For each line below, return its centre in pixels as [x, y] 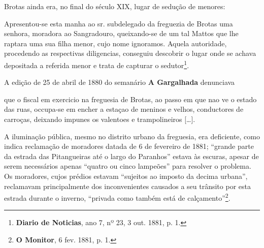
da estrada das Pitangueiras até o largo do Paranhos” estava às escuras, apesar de [131, 156]
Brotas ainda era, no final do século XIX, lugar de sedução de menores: [115, 6]
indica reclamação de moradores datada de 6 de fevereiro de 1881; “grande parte [129, 146]
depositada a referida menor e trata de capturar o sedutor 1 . [97, 64]
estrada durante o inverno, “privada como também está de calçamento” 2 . [117, 197]
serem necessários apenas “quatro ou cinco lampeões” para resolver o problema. [128, 166]
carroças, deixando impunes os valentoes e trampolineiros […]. [100, 119]
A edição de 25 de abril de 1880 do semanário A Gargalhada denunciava [120, 82]
